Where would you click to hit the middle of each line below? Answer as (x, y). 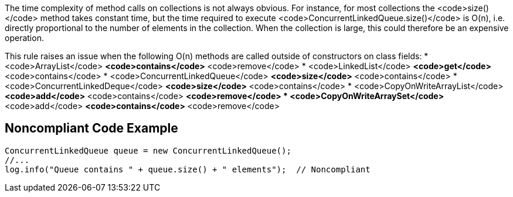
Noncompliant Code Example (91, 128)
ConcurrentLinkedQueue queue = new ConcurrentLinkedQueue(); (148, 150)
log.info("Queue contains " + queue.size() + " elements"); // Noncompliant (188, 169)
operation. (24, 38)
